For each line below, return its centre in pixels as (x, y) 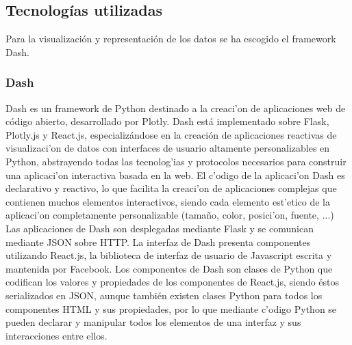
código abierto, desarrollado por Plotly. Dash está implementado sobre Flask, (167, 121)
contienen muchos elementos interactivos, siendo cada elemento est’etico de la (168, 201)
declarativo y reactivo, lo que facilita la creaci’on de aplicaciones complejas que (171, 188)
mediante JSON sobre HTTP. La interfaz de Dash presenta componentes (158, 242)
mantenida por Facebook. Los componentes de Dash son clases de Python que (169, 268)
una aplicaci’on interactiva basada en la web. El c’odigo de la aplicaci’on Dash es (175, 175)
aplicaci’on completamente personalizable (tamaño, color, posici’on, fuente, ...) (170, 215)
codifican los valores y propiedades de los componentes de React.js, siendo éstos (173, 282)
